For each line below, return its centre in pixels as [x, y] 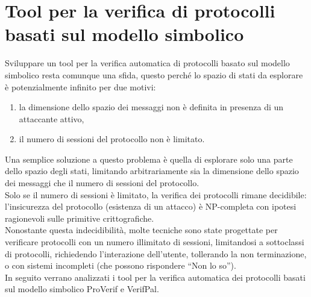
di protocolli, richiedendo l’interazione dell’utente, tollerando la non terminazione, [156, 253]
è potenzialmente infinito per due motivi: [80, 86]
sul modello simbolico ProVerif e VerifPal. [82, 289]
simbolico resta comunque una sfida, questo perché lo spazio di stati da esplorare [154, 74]
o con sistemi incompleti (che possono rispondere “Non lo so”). [121, 265]
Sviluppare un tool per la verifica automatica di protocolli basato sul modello [147, 63]
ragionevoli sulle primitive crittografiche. [80, 218]
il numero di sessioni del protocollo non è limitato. [112, 139]
